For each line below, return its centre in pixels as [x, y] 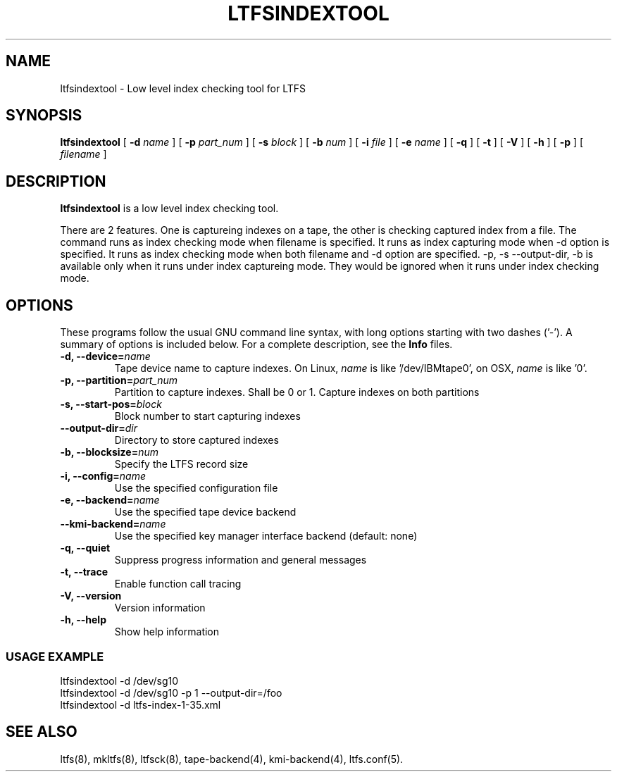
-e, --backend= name [110, 500]
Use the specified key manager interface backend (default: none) [266, 536]
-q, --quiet [85, 548]
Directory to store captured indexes [197, 440]
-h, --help [83, 620]
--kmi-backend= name [113, 524]
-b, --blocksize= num [110, 452]
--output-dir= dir [99, 428]
